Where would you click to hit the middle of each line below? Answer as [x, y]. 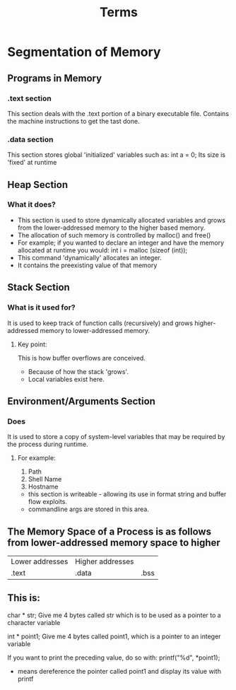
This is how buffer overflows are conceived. [82, 358]
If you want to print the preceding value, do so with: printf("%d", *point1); [114, 657]
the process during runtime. [48, 444]
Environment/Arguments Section [81, 401]
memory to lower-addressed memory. [95, 330]
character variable [34, 622]
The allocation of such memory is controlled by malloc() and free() [114, 235]
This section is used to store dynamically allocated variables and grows [122, 220]
